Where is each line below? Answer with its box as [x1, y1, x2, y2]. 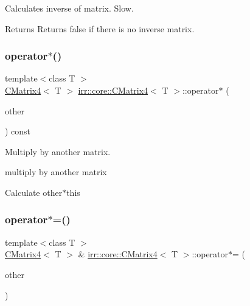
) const [5, 125, 31, 137]
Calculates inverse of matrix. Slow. [5, 2, 134, 14]
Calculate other [5, 186, 63, 198]
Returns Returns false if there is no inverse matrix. [5, 22, 195, 35]
